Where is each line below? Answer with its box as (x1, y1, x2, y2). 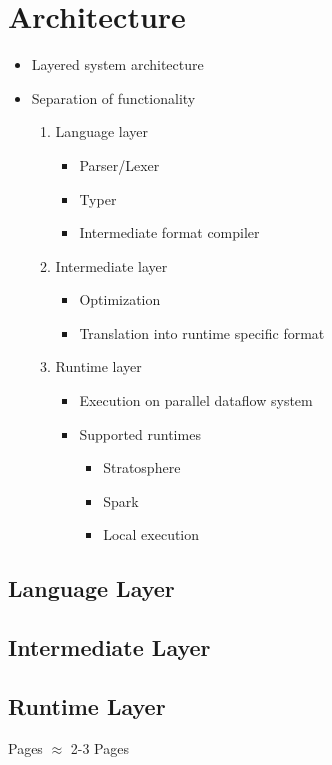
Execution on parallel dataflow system (79, 390, 313, 411)
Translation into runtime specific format (79, 322, 325, 343)
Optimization (79, 289, 161, 310)
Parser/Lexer (79, 154, 160, 175)
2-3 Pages (70, 737, 129, 758)
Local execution (103, 524, 200, 545)
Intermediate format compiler (79, 222, 260, 243)
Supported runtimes (79, 423, 201, 444)
